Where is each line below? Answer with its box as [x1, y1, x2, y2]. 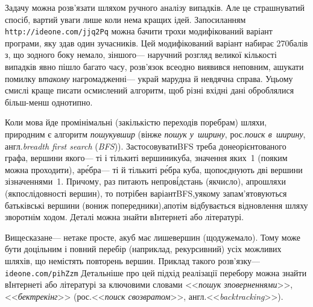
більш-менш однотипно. [5, 95, 93, 108]
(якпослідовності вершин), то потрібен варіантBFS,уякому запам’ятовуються [5, 186, 287, 199]
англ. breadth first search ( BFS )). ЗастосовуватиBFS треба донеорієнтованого [5, 139, 286, 152]
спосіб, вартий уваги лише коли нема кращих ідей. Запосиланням [5, 13, 246, 25]
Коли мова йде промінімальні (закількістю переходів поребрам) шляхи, [5, 116, 267, 128]
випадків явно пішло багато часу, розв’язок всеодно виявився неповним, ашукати [5, 60, 304, 73]
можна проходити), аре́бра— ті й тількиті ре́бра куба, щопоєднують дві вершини [5, 163, 303, 176]
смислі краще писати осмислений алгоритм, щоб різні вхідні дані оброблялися [5, 84, 294, 97]
